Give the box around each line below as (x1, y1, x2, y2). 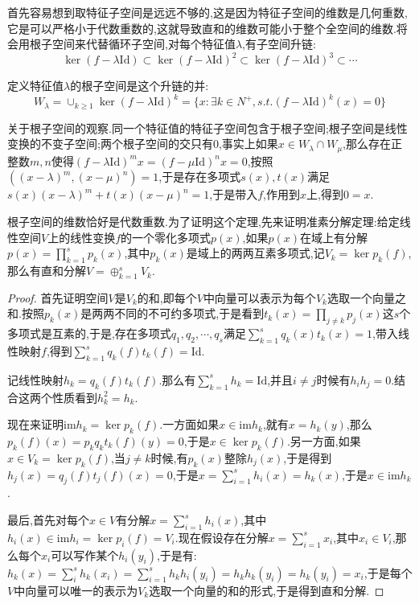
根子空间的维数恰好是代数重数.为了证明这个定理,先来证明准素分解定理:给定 (7, 213, 400, 230)
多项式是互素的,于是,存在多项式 (7, 325, 171, 342)
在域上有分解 (300, 228, 368, 245)
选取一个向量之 (327, 289, 406, 306)
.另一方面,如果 (286, 433, 361, 450)
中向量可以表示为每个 (203, 289, 316, 306)
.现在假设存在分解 (175, 528, 269, 545)
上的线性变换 (47, 228, 116, 245)
